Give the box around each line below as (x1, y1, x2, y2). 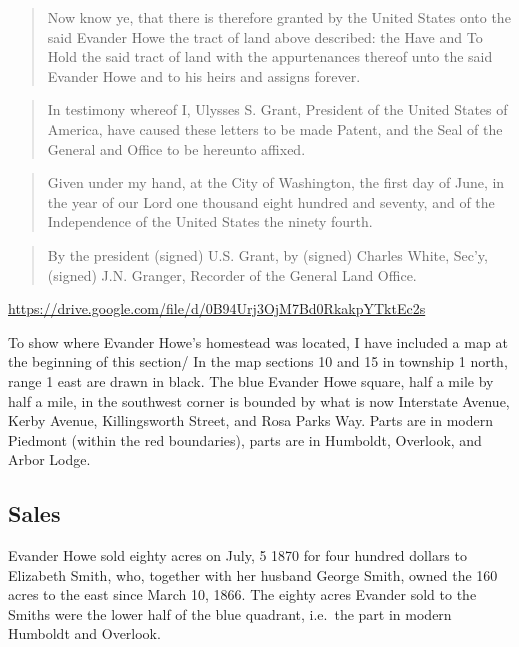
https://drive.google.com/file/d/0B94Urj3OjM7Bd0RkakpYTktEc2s (8, 298, 426, 319)
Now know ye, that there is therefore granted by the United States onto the (47, 7, 511, 27)
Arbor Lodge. (8, 449, 91, 470)
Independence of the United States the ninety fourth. (47, 211, 373, 232)
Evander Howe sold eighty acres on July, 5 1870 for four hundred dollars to (8, 545, 467, 566)
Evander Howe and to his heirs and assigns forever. (47, 65, 361, 86)
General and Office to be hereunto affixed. (47, 138, 306, 159)
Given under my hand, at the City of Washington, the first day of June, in (47, 172, 505, 193)
